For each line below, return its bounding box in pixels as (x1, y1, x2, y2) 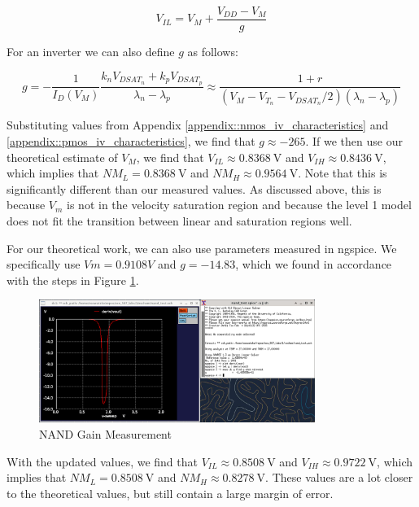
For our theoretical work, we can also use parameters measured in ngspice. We (7, 239, 397, 256)
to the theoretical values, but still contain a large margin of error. (7, 484, 334, 501)
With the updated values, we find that (7, 452, 198, 470)
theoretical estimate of (7, 148, 118, 165)
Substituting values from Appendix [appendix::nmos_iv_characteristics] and (7, 116, 389, 133)
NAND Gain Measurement (39, 425, 172, 442)
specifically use (7, 256, 81, 273)
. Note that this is (298, 164, 387, 181)
